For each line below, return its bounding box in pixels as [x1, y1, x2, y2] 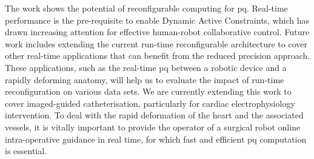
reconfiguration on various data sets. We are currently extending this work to [5, 85, 292, 98]
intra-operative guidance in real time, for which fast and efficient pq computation [5, 132, 307, 145]
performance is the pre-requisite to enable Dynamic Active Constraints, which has [5, 13, 310, 26]
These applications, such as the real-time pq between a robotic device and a [5, 61, 287, 73]
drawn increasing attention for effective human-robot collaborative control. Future [5, 25, 310, 38]
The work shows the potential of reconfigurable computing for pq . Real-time [5, 2, 288, 14]
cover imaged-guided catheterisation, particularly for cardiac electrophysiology [5, 96, 295, 109]
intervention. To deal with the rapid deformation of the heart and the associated [5, 109, 304, 121]
